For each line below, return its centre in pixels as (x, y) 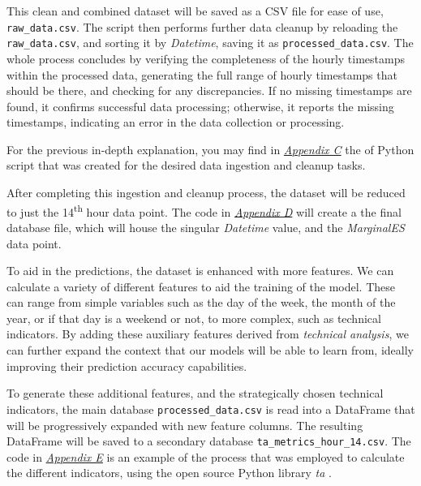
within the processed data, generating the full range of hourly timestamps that (202, 74)
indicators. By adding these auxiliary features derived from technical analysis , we (208, 334)
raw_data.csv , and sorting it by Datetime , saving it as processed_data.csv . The (210, 43)
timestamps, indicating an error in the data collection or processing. (176, 122)
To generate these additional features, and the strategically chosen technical (195, 393)
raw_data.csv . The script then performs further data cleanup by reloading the (202, 26)
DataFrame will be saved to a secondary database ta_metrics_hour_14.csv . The (209, 441)
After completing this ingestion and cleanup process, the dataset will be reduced (206, 193)
